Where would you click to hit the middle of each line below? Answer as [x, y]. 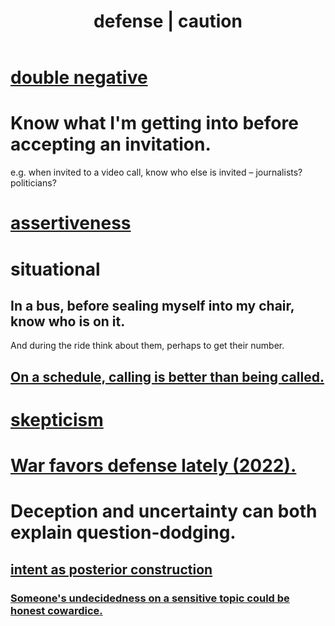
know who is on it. [68, 321]
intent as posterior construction [111, 569]
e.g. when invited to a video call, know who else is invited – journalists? [156, 172]
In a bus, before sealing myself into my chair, [152, 305]
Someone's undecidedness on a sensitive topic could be [150, 598]
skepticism [57, 419]
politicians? [33, 183]
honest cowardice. [56, 610]
